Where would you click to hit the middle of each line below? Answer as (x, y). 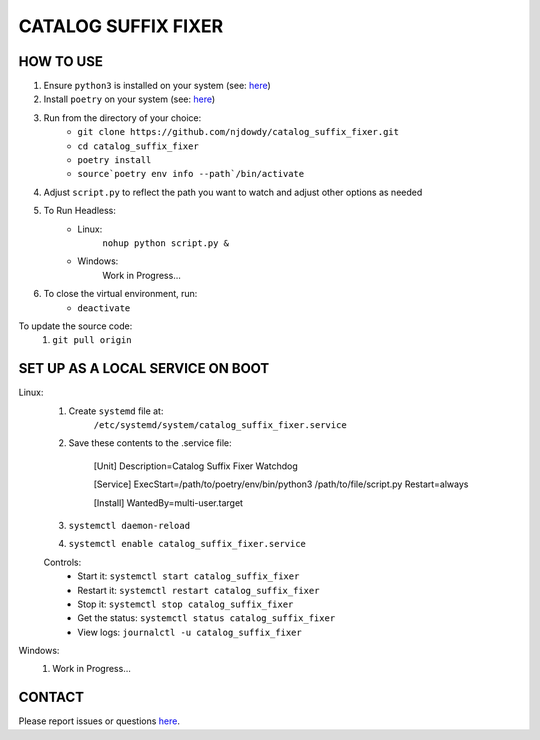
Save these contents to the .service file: (150, 443)
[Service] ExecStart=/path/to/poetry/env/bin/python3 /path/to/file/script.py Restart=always (281, 484)
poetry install (114, 160)
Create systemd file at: (116, 411)
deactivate (104, 308)
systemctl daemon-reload (129, 525)
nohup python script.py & (166, 243)
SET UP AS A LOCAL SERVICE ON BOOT (144, 368)
